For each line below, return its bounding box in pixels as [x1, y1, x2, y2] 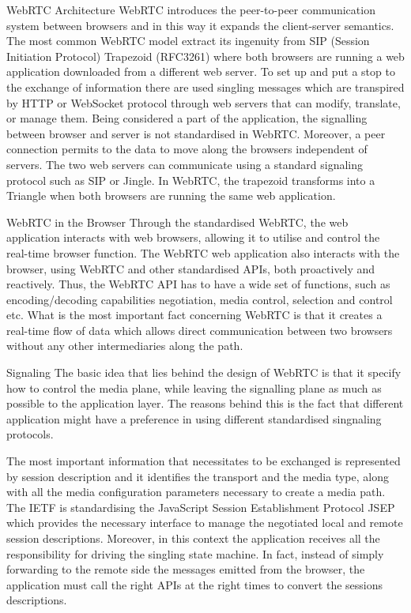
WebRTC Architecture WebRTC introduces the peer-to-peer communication [6, 2, 375, 17]
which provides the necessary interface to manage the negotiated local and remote [6, 514, 403, 531]
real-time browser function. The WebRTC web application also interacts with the [6, 244, 400, 261]
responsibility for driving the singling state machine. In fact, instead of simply [6, 545, 384, 562]
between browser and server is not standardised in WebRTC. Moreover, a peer [6, 125, 386, 141]
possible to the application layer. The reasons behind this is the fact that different [6, 395, 404, 412]
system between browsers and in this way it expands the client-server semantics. [6, 17, 394, 33]
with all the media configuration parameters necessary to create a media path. [6, 483, 386, 500]
